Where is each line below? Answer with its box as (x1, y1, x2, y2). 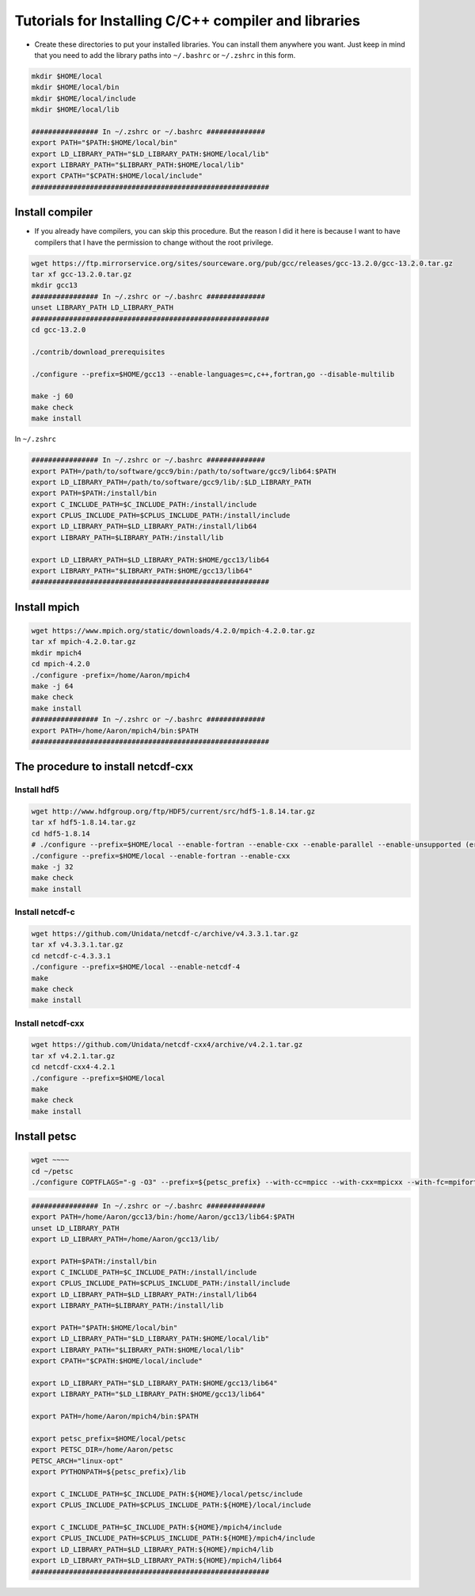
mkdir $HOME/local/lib (31, 105, 120, 114)
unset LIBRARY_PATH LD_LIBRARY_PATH (31, 303, 174, 312)
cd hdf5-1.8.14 (31, 828, 90, 838)
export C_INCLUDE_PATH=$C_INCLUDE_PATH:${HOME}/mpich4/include (31, 1523, 283, 1532)
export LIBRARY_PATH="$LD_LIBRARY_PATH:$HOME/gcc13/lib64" (31, 1390, 265, 1399)
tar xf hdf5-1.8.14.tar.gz (31, 818, 136, 827)
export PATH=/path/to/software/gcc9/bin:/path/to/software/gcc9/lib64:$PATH (31, 467, 336, 475)
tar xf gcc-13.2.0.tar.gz (31, 270, 132, 279)
